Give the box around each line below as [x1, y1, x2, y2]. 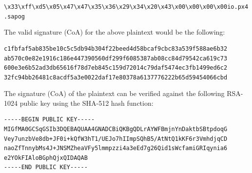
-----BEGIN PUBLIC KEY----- [4, 116, 95, 123]
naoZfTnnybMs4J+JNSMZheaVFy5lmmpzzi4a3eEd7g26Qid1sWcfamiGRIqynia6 [4, 145, 228, 152]
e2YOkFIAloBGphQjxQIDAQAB [4, 154, 88, 161]
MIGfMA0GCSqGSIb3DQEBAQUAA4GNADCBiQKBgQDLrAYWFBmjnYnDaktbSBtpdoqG [4, 126, 228, 133]
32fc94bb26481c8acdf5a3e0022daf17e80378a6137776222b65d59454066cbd [4, 74, 228, 81]
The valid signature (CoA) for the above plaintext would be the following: [4, 27, 225, 37]
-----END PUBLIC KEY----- [4, 164, 88, 171]
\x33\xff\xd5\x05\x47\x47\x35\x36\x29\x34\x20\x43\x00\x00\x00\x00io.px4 [4, 3, 249, 10]
